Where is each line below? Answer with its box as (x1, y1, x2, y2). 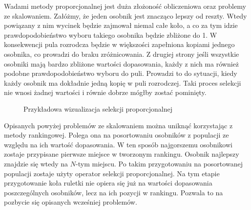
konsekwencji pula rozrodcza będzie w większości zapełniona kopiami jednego (4, 39, 235, 49)
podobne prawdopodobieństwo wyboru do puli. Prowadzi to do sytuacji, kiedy (4, 68, 237, 78)
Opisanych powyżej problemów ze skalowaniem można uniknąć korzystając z (4, 120, 233, 130)
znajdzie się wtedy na (4, 158, 68, 168)
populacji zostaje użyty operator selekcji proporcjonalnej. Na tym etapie (4, 168, 220, 178)
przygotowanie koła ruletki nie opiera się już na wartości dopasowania (4, 178, 212, 188)
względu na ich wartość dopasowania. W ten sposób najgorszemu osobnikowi (4, 139, 232, 149)
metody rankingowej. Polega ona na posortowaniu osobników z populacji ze (4, 130, 229, 140)
